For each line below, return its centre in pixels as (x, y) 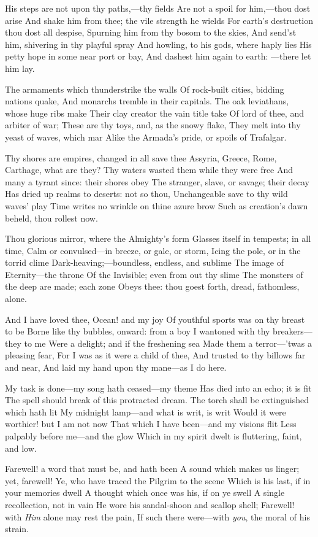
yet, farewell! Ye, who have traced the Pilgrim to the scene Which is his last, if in (158, 480)
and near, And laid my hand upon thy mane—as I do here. (116, 367)
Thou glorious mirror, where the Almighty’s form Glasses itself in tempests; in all (158, 238)
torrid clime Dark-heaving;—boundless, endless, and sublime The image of (144, 262)
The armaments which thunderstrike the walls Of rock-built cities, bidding (145, 89)
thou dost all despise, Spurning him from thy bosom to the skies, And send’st (151, 32)
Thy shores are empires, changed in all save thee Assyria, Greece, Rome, (141, 157)
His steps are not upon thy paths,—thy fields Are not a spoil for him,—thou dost (158, 8)
